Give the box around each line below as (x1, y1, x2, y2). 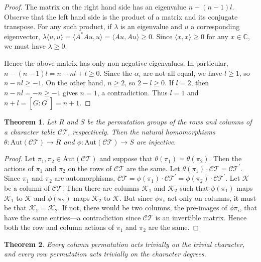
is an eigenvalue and (120, 21, 182, 32)
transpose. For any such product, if (4, 21, 112, 32)
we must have (4, 41, 46, 51)
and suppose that (99, 153, 153, 164)
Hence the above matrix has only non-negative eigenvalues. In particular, (4, 57, 228, 68)
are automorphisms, (54, 173, 115, 183)
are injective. (136, 136, 176, 147)
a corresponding (191, 21, 240, 32)
